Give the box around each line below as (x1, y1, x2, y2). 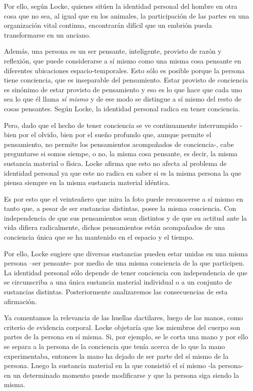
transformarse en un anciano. (4, 29, 91, 40)
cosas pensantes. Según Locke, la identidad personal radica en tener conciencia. (4, 103, 240, 113)
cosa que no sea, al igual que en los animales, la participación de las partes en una (4, 10, 249, 21)
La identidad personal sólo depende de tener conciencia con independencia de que (4, 267, 248, 277)
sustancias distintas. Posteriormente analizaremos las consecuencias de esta (4, 287, 228, 297)
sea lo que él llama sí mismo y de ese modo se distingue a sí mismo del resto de (4, 94, 241, 104)
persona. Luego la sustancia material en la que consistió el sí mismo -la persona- (4, 360, 244, 370)
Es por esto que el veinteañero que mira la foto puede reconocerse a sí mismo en (4, 193, 243, 204)
